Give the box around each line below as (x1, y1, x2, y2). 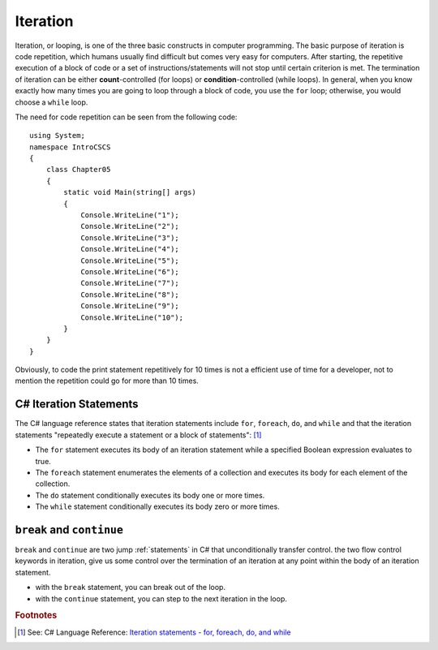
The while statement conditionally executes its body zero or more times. (35, 501, 280, 511)
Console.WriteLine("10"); (80, 312, 184, 322)
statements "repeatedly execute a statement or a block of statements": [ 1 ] (15, 430, 262, 440)
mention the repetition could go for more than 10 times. (15, 376, 199, 385)
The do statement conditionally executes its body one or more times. (35, 490, 265, 500)
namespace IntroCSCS (29, 142, 111, 152)
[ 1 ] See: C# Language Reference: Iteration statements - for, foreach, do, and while (17, 627, 291, 637)
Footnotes (15, 609, 58, 621)
